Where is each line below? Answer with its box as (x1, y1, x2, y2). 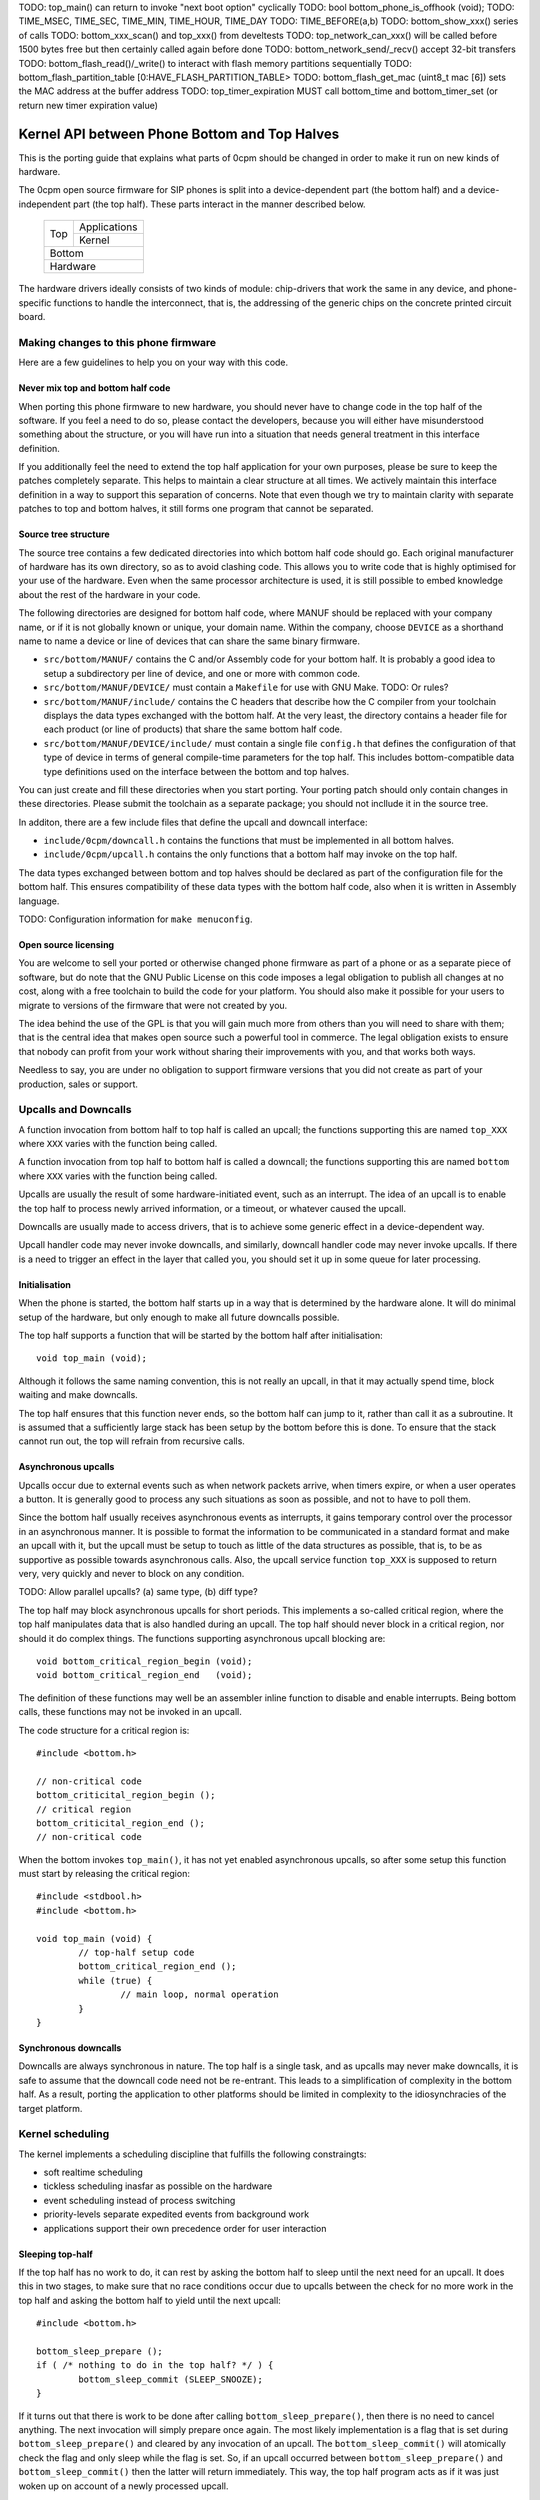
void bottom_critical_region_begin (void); (36, 1656, 253, 1667)
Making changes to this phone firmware (18, 335, 217, 349)
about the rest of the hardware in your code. (18, 588, 201, 600)
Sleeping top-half (18, 2248, 94, 2260)
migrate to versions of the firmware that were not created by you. (18, 999, 288, 1011)
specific (18, 296, 52, 309)
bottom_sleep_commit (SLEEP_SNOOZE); (78, 2373, 264, 2385)
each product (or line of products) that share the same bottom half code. (43, 723, 343, 735)
